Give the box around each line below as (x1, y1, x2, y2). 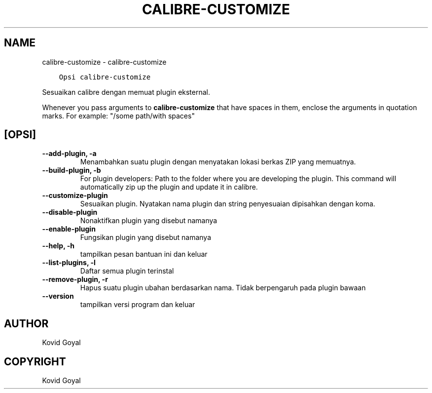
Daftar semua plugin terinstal (80, 267, 174, 275)
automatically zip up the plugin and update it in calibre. (80, 183, 258, 192)
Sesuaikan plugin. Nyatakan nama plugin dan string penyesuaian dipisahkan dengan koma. (80, 199, 375, 208)
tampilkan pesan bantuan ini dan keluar (80, 250, 208, 259)
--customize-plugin (42, 191, 108, 200)
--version (42, 292, 74, 301)
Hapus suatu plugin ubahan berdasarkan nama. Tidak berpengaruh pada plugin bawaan (80, 283, 366, 292)
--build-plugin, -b (42, 166, 101, 175)
